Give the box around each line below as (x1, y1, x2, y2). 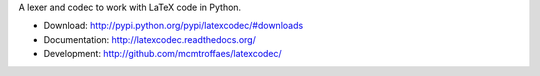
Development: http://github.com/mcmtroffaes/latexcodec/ (43, 48, 282, 60)
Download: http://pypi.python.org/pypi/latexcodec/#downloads (43, 20, 304, 32)
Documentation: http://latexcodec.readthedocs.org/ (43, 33, 257, 45)
